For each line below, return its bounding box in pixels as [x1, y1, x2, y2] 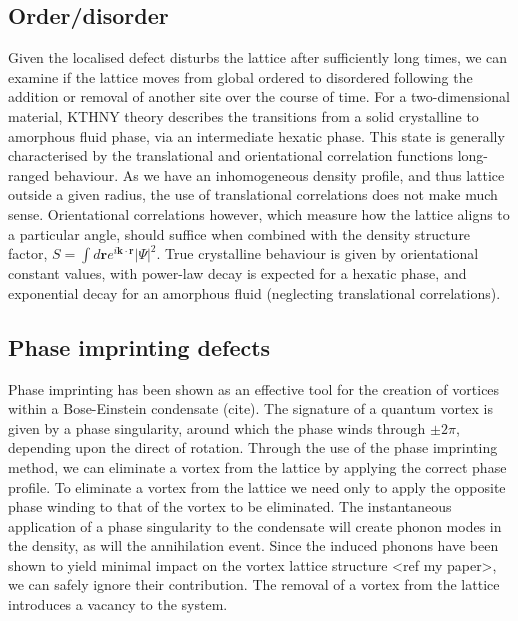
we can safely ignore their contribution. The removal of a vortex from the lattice [8, 574, 500, 595]
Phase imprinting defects [8, 331, 271, 362]
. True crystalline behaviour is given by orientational [156, 243, 479, 264]
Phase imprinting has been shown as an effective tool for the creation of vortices [8, 378, 500, 399]
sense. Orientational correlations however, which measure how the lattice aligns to [8, 203, 510, 224]
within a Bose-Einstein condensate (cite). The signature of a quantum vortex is [8, 398, 494, 419]
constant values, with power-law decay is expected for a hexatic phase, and [8, 263, 467, 284]
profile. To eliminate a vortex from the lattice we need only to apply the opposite [8, 476, 506, 497]
